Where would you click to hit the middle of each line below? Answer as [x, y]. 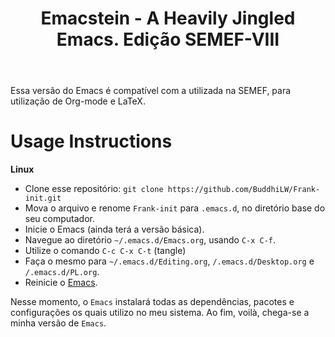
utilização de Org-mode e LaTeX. [78, 101]
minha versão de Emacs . [58, 323]
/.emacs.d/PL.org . [62, 272]
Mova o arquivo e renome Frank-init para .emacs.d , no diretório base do [175, 208]
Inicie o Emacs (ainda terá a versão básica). [114, 229]
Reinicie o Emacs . [61, 283]
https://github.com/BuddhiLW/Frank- [244, 190]
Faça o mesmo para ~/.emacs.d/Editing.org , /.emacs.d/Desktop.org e [169, 261]
